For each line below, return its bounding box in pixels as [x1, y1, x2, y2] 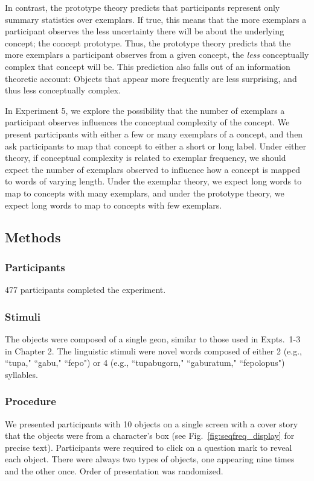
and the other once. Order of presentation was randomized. [5, 464, 223, 477]
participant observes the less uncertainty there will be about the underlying [5, 25, 284, 37]
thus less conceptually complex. [5, 84, 121, 96]
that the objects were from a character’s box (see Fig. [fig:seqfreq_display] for [5, 429, 295, 442]
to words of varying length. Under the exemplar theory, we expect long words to [5, 175, 302, 187]
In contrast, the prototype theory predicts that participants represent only [5, 1, 280, 13]
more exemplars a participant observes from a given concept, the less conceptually [5, 48, 309, 61]
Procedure [5, 394, 56, 409]
